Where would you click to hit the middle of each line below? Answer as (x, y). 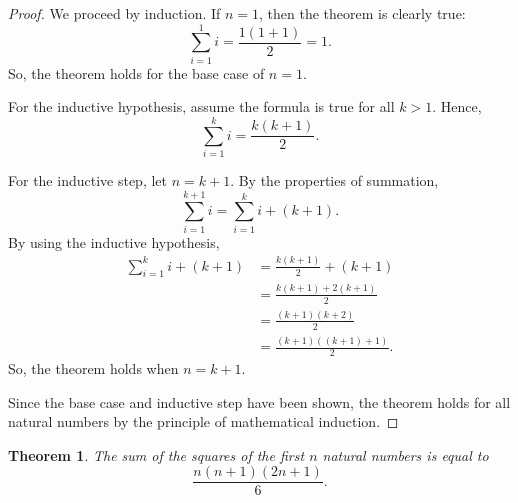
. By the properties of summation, (334, 180)
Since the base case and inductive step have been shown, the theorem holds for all (259, 401)
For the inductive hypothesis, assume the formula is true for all (201, 106)
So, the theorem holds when (93, 368)
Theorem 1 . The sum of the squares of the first (156, 454)
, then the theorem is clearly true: (362, 13)
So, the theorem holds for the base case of (136, 72)
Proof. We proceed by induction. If (114, 13)
